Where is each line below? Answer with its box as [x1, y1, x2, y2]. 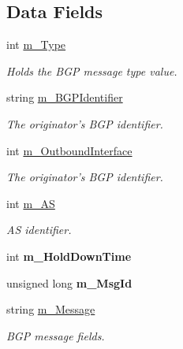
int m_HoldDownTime [6, 247, 132, 264]
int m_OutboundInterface [6, 142, 133, 158]
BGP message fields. [6, 327, 105, 343]
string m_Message [6, 301, 95, 317]
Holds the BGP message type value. [6, 62, 177, 79]
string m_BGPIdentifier [6, 89, 123, 106]
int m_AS [6, 195, 55, 211]
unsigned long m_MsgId [6, 274, 133, 291]
